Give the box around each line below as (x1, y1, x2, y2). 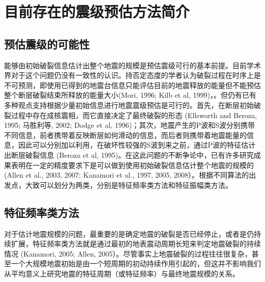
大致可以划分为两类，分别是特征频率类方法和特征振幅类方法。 (25, 179, 232, 190)
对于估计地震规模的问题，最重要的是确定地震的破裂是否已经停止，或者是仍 (4, 228, 254, 239)
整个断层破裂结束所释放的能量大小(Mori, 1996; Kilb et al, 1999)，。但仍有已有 (4, 90, 257, 100)
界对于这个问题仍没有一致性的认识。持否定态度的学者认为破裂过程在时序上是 (4, 70, 261, 80)
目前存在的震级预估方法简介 (4, 1, 190, 22)
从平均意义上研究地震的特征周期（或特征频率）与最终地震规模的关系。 (4, 268, 240, 278)
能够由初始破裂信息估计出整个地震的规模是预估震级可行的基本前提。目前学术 (4, 60, 261, 70)
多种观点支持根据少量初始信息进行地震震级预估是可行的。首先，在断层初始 (4, 99, 254, 110)
